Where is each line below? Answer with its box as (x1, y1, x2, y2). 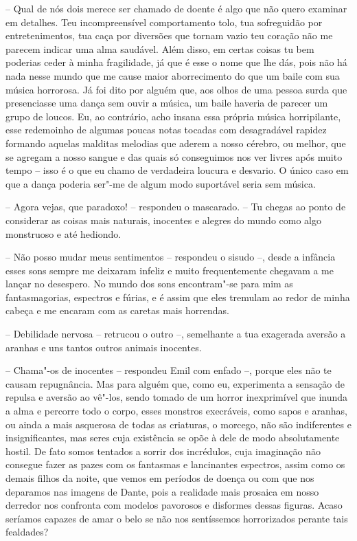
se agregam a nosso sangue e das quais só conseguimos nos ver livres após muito (5, 149, 343, 164)
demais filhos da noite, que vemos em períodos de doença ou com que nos (5, 471, 314, 485)
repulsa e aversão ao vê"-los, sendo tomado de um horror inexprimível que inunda (5, 390, 348, 404)
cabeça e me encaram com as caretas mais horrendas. (5, 303, 229, 318)
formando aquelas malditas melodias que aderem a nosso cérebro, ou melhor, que (5, 135, 346, 150)
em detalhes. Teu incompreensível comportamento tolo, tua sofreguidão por (5, 14, 323, 29)
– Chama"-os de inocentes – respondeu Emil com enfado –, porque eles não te (5, 363, 332, 377)
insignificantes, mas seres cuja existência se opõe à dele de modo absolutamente (5, 430, 340, 445)
